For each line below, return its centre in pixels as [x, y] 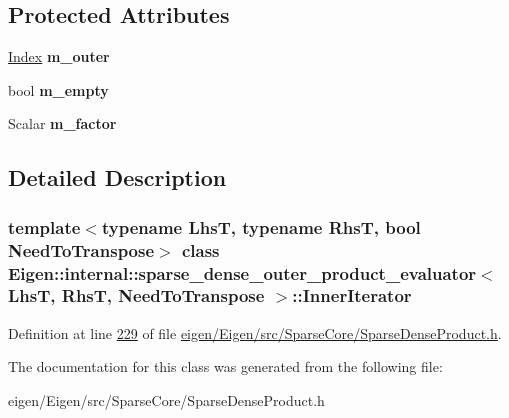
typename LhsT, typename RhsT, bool [261, 226]
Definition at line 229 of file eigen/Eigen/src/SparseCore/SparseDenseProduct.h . [255, 332]
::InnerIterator [352, 295]
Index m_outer [59, 56]
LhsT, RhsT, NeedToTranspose [136, 295]
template [44, 226]
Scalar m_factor [62, 123]
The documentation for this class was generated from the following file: [225, 366]
